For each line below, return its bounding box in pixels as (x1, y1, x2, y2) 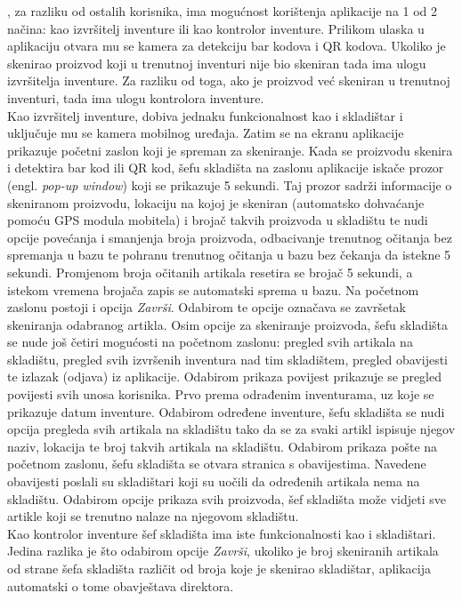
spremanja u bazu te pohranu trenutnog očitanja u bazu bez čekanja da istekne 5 (7, 245, 451, 264)
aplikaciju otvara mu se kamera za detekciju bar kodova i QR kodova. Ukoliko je (7, 36, 446, 55)
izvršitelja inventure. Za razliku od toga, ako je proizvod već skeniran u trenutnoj (7, 71, 450, 90)
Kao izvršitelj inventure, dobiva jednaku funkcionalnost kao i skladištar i (7, 106, 403, 124)
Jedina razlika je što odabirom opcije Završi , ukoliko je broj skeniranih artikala (7, 541, 439, 560)
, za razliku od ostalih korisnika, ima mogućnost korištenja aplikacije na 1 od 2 (7, 2, 438, 20)
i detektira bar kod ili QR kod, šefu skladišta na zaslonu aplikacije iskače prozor (7, 158, 444, 177)
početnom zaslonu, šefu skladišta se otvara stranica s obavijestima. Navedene (7, 454, 426, 473)
